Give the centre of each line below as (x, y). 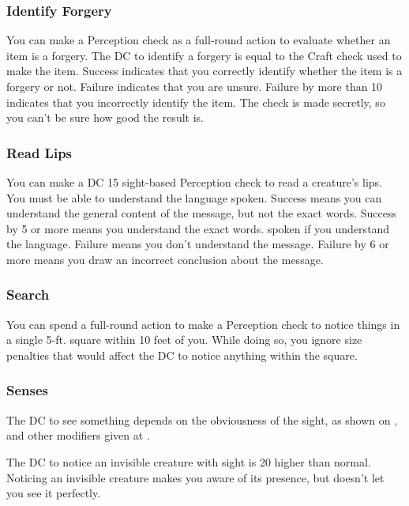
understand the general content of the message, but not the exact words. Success (202, 213)
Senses (28, 390)
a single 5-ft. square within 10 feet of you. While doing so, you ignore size (184, 340)
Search (28, 295)
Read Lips (39, 152)
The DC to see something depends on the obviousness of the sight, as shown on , (202, 419)
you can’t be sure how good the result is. (105, 117)
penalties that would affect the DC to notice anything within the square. (182, 355)
